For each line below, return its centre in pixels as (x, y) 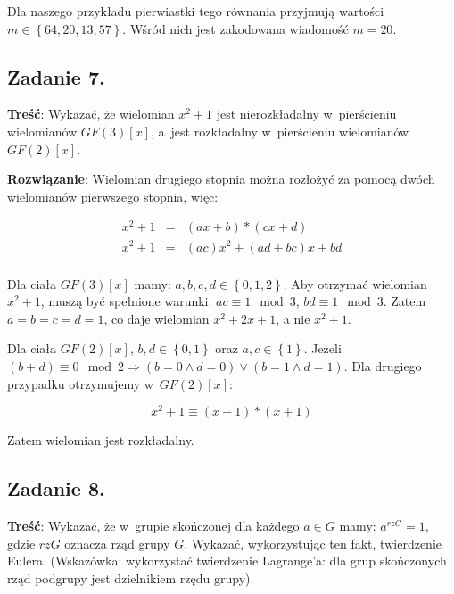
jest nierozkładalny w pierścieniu (306, 114)
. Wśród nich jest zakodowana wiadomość (235, 28)
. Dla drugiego (383, 365)
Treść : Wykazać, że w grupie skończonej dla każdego (153, 526)
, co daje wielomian (157, 318)
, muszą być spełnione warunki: (126, 301)
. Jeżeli (322, 348)
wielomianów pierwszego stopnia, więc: (113, 196)
